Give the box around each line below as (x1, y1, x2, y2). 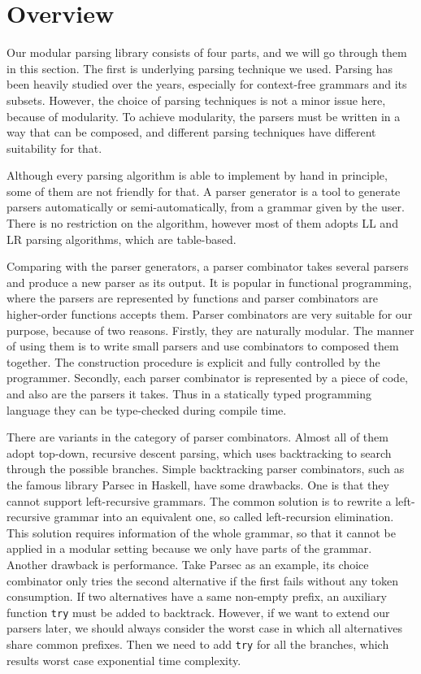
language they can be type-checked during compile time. (7, 401, 287, 418)
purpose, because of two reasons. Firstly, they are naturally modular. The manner (7, 321, 414, 338)
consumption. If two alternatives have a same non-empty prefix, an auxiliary (7, 588, 387, 605)
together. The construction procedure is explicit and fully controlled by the (7, 353, 380, 370)
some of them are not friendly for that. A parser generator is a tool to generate (7, 182, 401, 199)
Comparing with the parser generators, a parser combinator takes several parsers (7, 258, 409, 275)
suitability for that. (7, 139, 102, 156)
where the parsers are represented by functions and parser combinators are (7, 289, 379, 307)
